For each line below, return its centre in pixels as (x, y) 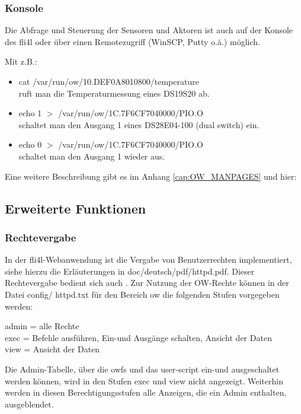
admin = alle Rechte (42, 326)
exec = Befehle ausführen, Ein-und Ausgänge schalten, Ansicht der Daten (138, 337)
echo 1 (30, 113)
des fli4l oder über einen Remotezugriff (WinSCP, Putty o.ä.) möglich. (132, 41)
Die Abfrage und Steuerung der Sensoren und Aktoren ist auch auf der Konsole (149, 30)
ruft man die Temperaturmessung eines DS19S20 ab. (114, 93)
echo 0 (30, 144)
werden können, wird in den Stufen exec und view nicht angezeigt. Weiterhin (144, 380)
